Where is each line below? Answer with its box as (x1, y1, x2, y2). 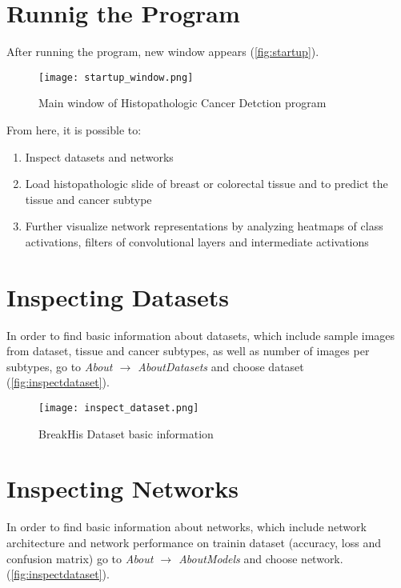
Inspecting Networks (6, 472, 239, 505)
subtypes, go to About (6, 358, 113, 374)
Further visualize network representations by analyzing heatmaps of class (25, 218, 383, 234)
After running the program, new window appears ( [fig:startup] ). (6, 43, 319, 60)
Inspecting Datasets (6, 280, 230, 313)
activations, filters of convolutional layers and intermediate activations (25, 233, 369, 250)
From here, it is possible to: (6, 121, 142, 138)
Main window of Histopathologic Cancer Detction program (38, 94, 327, 111)
